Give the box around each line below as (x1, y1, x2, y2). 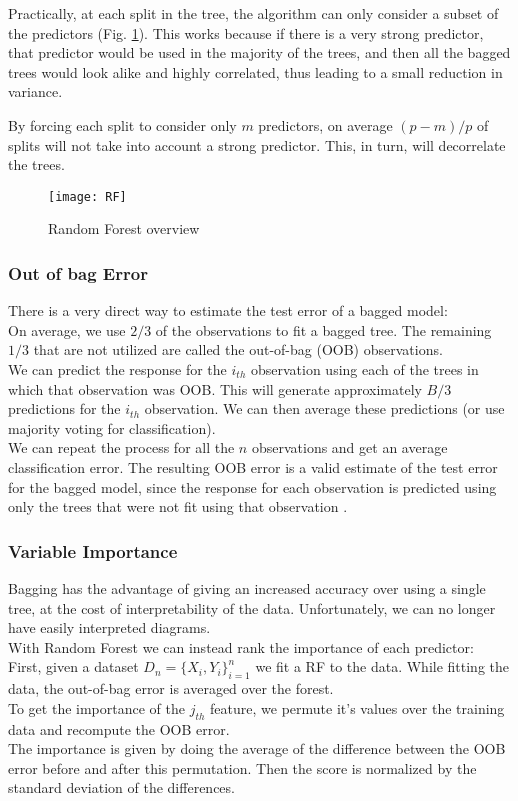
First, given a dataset (8, 656, 139, 677)
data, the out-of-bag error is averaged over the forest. (8, 678, 334, 699)
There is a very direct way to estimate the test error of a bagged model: (8, 300, 448, 321)
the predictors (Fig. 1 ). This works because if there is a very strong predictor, (8, 22, 484, 43)
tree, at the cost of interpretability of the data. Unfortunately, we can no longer (8, 597, 496, 618)
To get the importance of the (8, 697, 185, 718)
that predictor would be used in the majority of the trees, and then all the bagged (8, 42, 511, 63)
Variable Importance (8, 538, 178, 563)
